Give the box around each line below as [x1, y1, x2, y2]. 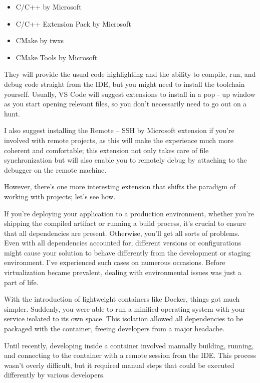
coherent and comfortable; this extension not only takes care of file [4, 145, 209, 155]
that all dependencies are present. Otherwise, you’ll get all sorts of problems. [4, 227, 240, 238]
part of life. [4, 277, 39, 287]
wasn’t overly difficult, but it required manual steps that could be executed [4, 359, 234, 370]
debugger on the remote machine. [4, 164, 107, 175]
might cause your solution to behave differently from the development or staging [4, 247, 250, 258]
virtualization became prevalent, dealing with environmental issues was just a [4, 267, 241, 278]
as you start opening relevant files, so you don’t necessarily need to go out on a [4, 98, 247, 109]
